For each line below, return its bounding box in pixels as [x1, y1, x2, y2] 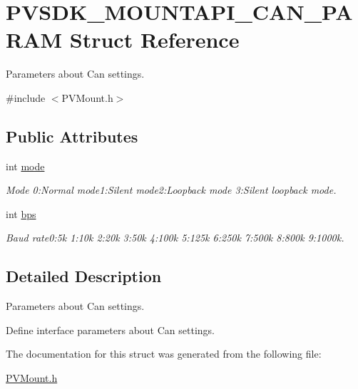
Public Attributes [6, 125, 138, 147]
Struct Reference [69, 25, 240, 54]
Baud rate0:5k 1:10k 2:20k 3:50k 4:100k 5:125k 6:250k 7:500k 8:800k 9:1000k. [6, 230, 344, 245]
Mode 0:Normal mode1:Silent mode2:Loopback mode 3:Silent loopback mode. [6, 182, 337, 197]
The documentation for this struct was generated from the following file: [6, 346, 322, 361]
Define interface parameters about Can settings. [6, 322, 215, 337]
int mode [6, 158, 45, 173]
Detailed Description [6, 265, 162, 287]
